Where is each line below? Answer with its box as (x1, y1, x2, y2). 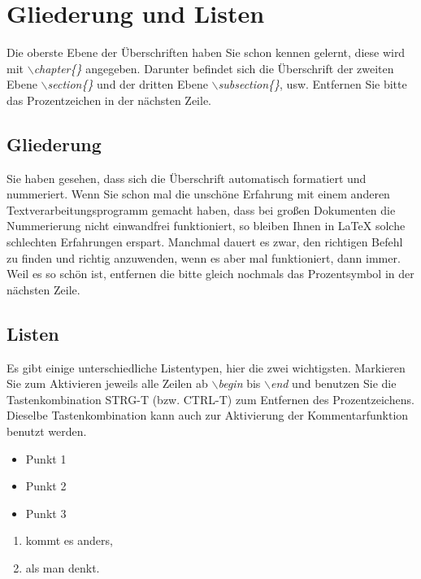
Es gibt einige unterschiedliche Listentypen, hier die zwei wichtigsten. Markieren (7, 359, 406, 376)
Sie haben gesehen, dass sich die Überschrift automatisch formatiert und (7, 169, 367, 186)
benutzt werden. (7, 423, 87, 440)
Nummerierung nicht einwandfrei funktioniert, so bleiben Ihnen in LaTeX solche (7, 217, 406, 234)
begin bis (218, 375, 261, 392)
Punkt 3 (25, 504, 67, 521)
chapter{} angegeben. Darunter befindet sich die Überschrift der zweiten (33, 59, 394, 76)
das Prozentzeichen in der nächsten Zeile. (7, 91, 212, 108)
